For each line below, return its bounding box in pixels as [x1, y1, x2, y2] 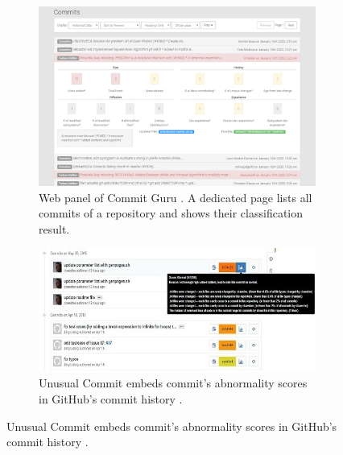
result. [39, 220, 70, 237]
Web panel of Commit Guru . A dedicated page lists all [39, 188, 312, 205]
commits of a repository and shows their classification [39, 205, 304, 221]
